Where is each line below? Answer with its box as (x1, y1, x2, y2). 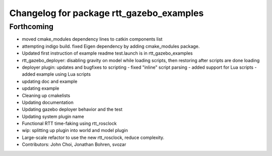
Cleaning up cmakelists (22, 92, 71, 98)
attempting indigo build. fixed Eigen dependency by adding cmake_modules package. (22, 43, 200, 49)
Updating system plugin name (22, 113, 84, 119)
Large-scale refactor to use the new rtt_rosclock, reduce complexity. (22, 134, 165, 140)
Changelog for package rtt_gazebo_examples (9, 8, 204, 19)
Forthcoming (9, 22, 54, 31)
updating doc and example (22, 78, 78, 84)
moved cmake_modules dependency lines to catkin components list (22, 36, 163, 42)
